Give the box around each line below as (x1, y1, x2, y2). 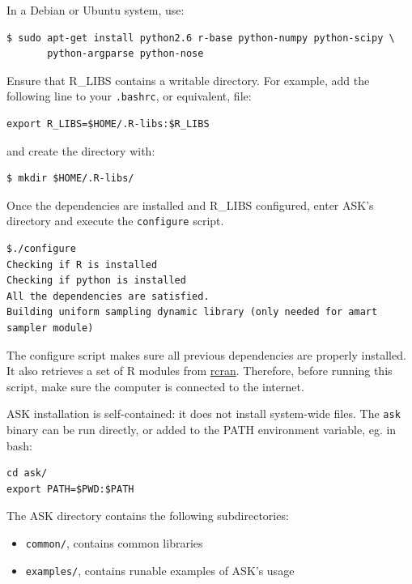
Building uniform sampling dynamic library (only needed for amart (6, 306, 378, 318)
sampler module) (6, 322, 94, 335)
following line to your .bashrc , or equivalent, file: (6, 87, 252, 104)
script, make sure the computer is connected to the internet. (6, 377, 304, 394)
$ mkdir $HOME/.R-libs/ (6, 173, 134, 185)
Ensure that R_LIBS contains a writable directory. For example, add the (6, 71, 370, 88)
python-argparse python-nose (47, 48, 204, 60)
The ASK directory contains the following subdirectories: (6, 507, 289, 524)
